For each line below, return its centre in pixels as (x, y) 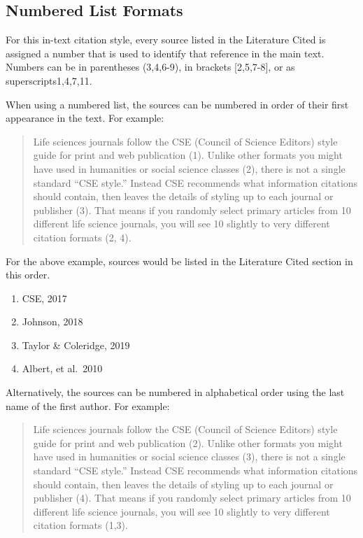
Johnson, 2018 (52, 321)
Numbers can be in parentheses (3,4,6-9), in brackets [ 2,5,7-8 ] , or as (150, 67)
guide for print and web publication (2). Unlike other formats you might (188, 443)
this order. (28, 275)
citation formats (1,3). (80, 525)
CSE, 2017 (44, 298)
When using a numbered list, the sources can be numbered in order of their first (177, 104)
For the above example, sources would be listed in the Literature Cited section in (179, 261)
